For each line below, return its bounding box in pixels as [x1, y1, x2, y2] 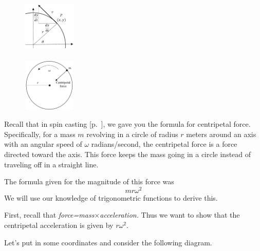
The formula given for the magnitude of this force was [4, 176, 174, 187]
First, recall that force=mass [4, 209, 95, 220]
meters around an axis [186, 128, 256, 139]
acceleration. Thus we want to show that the [100, 209, 240, 220]
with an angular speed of [4, 139, 82, 149]
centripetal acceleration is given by [4, 220, 114, 230]
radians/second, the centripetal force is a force [91, 139, 237, 149]
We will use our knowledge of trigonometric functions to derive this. [4, 192, 218, 203]
